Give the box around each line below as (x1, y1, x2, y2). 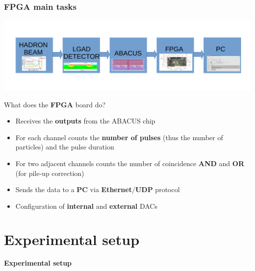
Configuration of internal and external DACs (15, 200, 157, 211)
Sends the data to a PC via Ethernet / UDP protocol (15, 184, 180, 195)
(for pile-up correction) (15, 168, 84, 178)
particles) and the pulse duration (15, 142, 114, 152)
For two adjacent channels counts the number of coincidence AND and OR (15, 158, 244, 168)
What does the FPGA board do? (4, 99, 106, 109)
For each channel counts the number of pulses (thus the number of (15, 132, 223, 142)
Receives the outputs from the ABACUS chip (15, 116, 155, 126)
